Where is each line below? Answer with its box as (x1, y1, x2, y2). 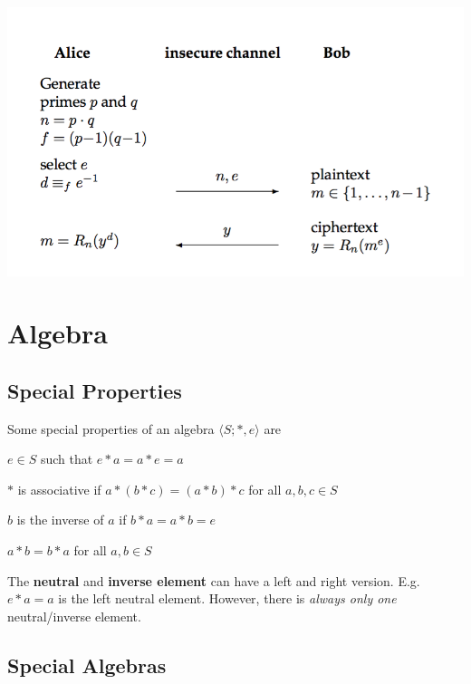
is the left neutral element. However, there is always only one (58, 589, 397, 608)
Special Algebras (7, 650, 167, 679)
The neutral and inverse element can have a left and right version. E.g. (7, 571, 420, 590)
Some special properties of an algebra (7, 419, 215, 438)
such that (40, 449, 93, 468)
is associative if (17, 479, 101, 498)
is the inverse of (16, 510, 104, 529)
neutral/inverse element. (7, 606, 141, 625)
